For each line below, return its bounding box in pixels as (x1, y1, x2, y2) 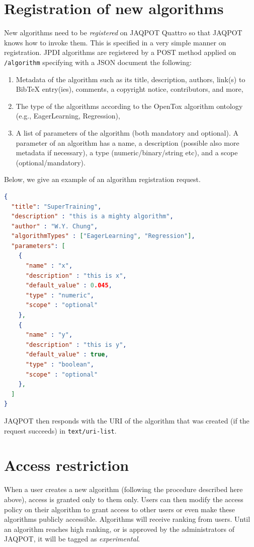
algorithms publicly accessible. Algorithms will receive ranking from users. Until (4, 514, 250, 524)
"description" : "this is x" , (25, 272, 127, 279)
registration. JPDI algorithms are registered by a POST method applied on (4, 47, 236, 57)
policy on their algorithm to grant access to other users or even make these (4, 504, 235, 514)
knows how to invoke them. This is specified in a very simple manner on (4, 37, 226, 47)
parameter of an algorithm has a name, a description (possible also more (16, 137, 239, 148)
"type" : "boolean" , (25, 361, 95, 368)
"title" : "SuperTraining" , (11, 203, 102, 210)
